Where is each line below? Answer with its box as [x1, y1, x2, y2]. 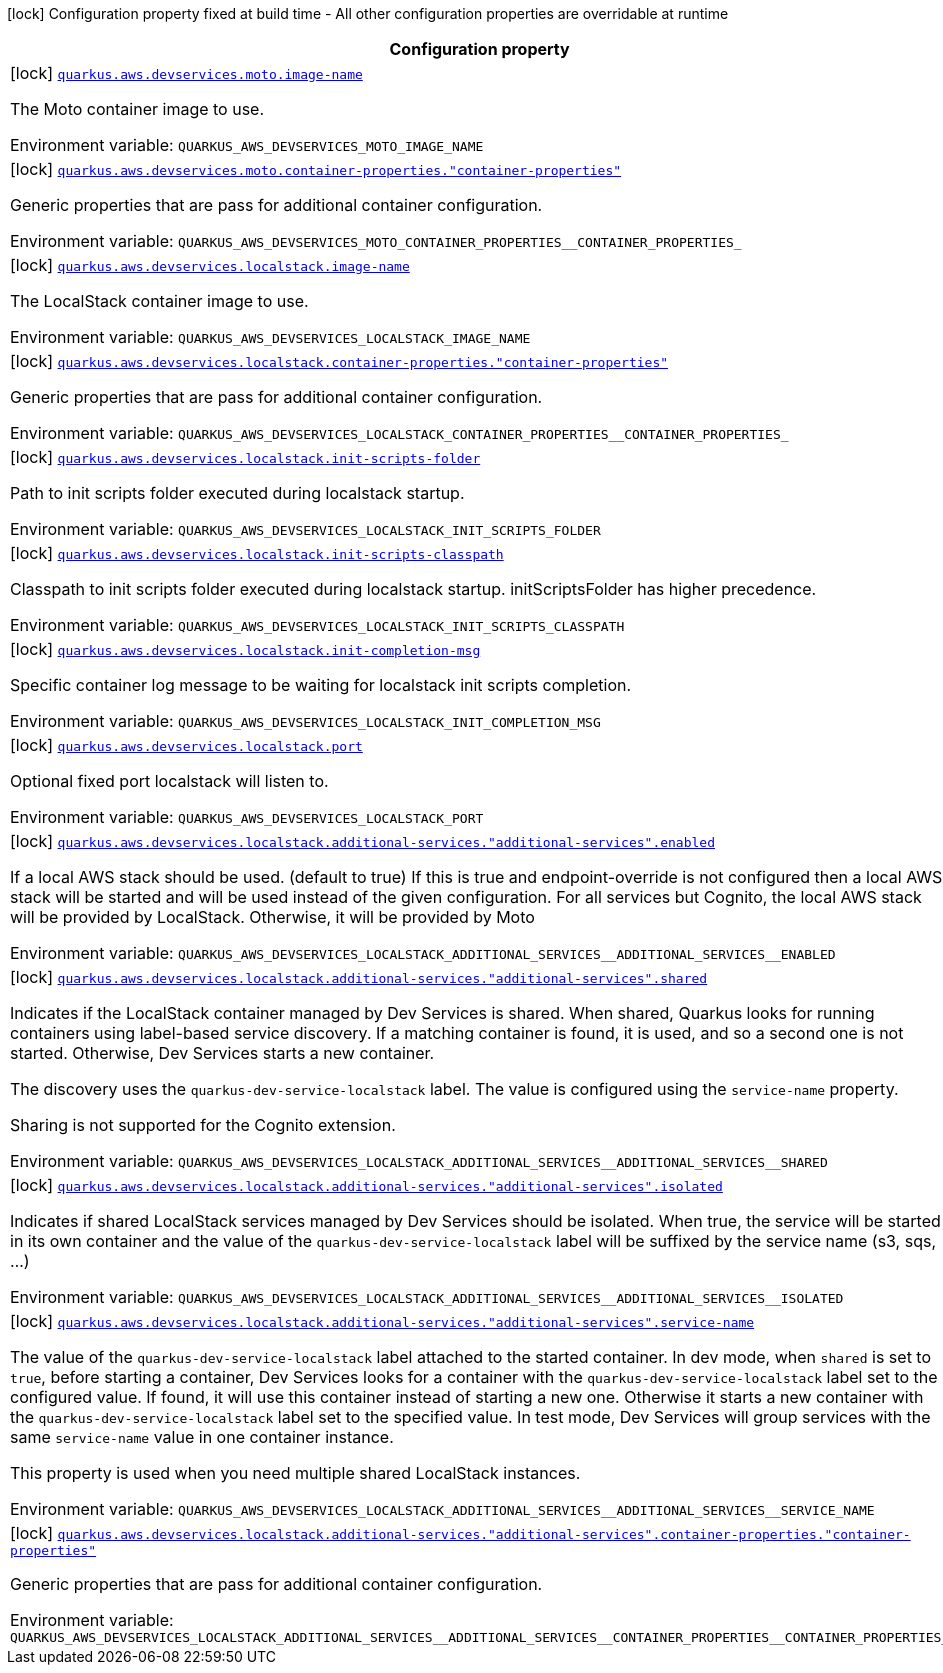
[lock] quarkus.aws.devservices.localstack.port [10, 735, 363, 755]
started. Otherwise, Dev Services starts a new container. [10, 1043, 435, 1063]
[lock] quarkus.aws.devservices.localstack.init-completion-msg [10, 639, 481, 659]
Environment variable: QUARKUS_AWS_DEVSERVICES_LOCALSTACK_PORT [10, 807, 484, 827]
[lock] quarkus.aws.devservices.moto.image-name [10, 63, 363, 83]
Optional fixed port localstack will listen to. [10, 771, 329, 791]
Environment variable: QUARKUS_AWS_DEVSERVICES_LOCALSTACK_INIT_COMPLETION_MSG [10, 711, 601, 731]
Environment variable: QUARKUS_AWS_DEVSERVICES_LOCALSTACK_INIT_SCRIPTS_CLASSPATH [10, 615, 625, 635]
